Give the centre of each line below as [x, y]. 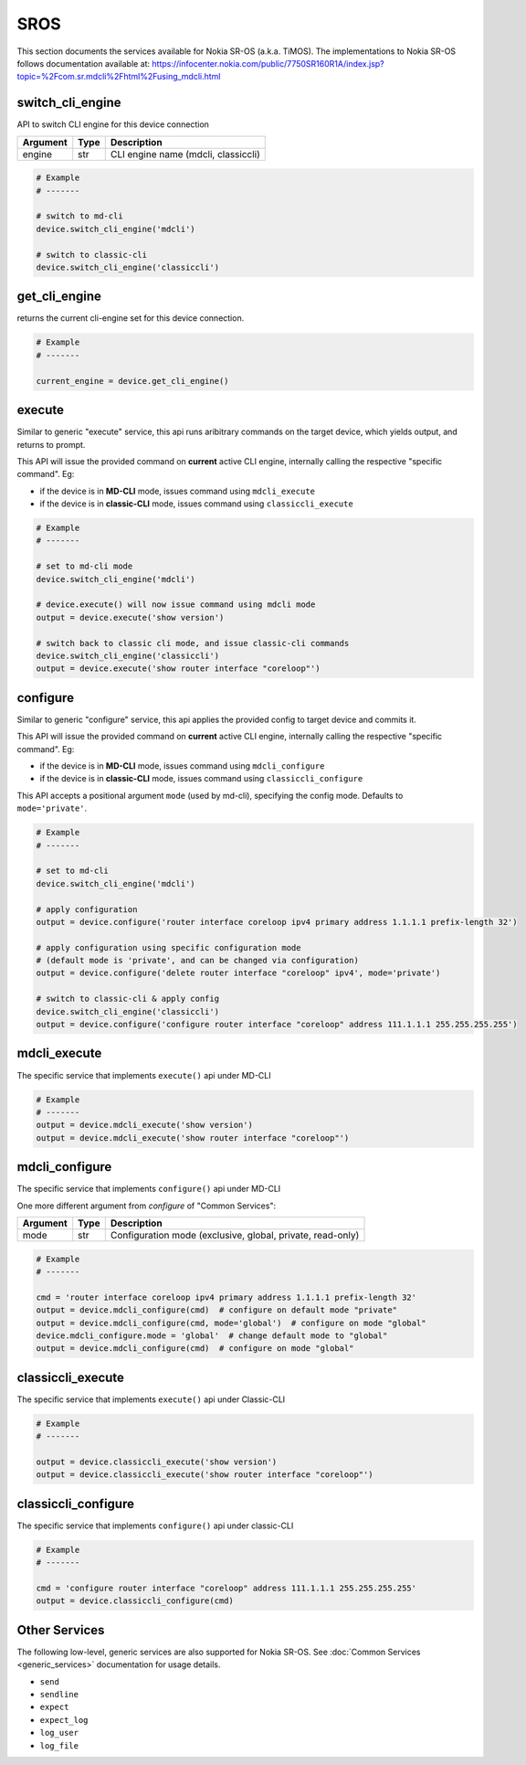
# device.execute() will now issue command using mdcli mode [176, 605]
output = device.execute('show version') [130, 617]
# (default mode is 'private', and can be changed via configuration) [198, 961]
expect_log [64, 1720]
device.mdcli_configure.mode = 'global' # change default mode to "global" [212, 1335]
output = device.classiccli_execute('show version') [157, 1462]
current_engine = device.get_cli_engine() [132, 381]
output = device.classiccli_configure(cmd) [135, 1601]
